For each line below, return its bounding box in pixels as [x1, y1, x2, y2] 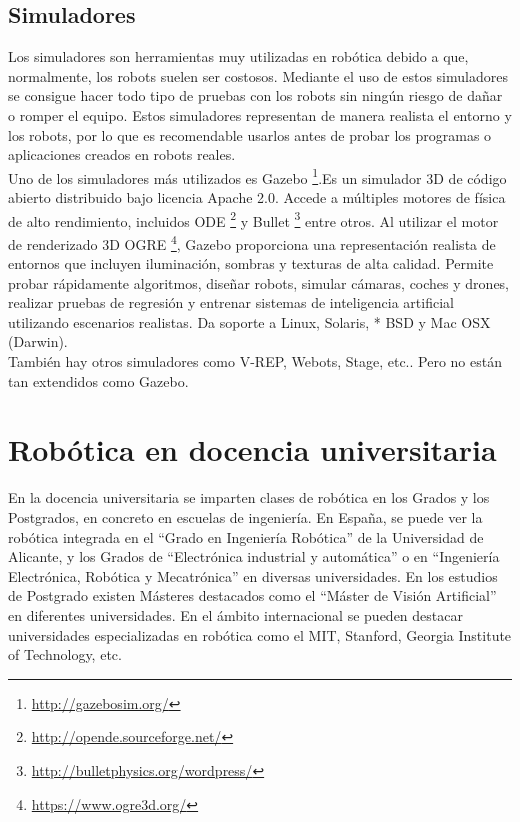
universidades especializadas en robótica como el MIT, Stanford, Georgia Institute [8, 624, 512, 645]
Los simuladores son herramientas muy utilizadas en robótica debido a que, [8, 46, 469, 67]
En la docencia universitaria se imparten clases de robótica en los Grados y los [8, 487, 490, 508]
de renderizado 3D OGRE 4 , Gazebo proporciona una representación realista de [8, 230, 496, 254]
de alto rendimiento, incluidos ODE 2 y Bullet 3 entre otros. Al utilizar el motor [8, 207, 499, 231]
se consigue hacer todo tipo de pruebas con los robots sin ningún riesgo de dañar [8, 85, 503, 106]
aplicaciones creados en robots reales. [8, 144, 236, 165]
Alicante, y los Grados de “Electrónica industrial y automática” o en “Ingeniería [8, 546, 500, 567]
